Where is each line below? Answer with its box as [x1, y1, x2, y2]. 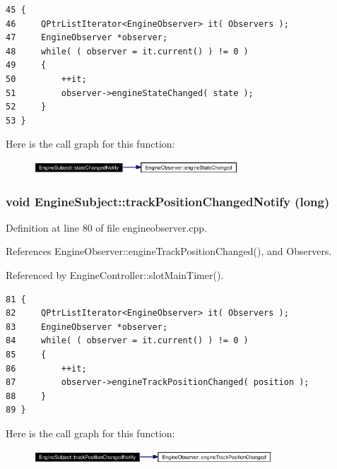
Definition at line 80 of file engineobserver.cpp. [6, 220, 208, 234]
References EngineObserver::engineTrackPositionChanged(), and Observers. [6, 244, 332, 259]
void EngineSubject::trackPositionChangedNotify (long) [6, 192, 330, 210]
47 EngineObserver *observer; [6, 32, 168, 43]
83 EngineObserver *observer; [6, 321, 168, 332]
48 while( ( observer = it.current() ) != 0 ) [6, 46, 249, 57]
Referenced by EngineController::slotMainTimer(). [6, 268, 224, 283]
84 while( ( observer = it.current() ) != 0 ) [6, 336, 249, 346]
